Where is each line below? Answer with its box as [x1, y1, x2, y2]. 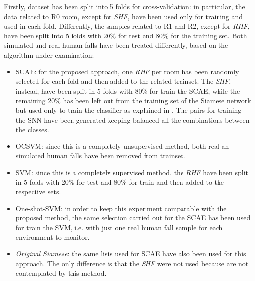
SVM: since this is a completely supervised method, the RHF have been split [15, 167, 249, 177]
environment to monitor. [15, 232, 90, 242]
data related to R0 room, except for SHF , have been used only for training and [4, 11, 243, 21]
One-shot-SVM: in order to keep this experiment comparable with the [15, 203, 227, 213]
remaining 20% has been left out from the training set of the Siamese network [15, 95, 251, 105]
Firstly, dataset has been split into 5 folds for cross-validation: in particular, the [4, 1, 245, 11]
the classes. [15, 124, 49, 135]
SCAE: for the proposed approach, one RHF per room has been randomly [15, 66, 239, 76]
